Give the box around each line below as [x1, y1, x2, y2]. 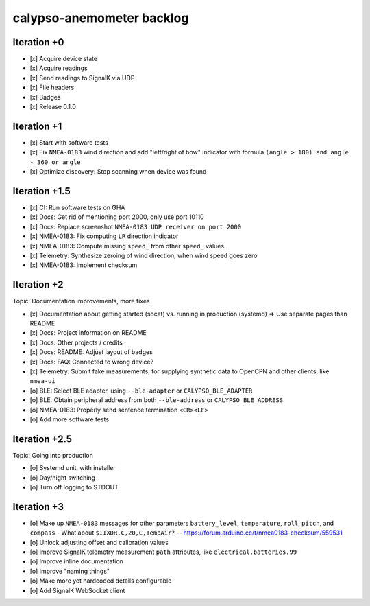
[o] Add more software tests [29, 415, 110, 423]
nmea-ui [29, 377, 56, 385]
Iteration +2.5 [12, 433, 72, 445]
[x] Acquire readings [29, 64, 88, 72]
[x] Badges [29, 93, 61, 101]
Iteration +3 [12, 501, 64, 513]
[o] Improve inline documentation [29, 557, 123, 566]
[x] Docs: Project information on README [29, 329, 147, 337]
